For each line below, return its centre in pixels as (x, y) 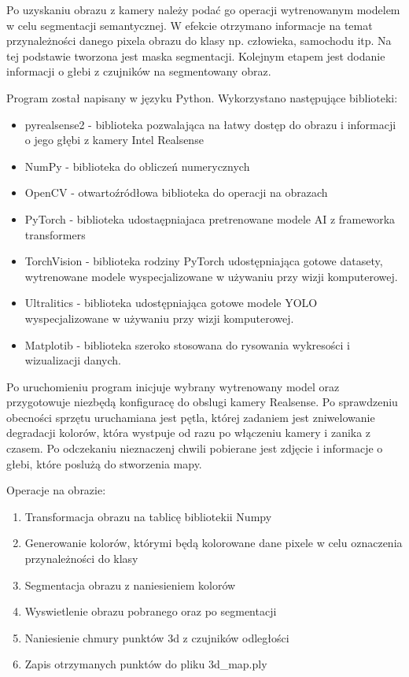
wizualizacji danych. (73, 360)
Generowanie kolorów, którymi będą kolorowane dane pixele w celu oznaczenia (214, 543)
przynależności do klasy (81, 559)
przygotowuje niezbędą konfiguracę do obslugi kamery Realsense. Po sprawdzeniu (202, 402)
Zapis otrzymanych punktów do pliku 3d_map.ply (146, 664)
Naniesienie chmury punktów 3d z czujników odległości (157, 637)
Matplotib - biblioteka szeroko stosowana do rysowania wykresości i (187, 344)
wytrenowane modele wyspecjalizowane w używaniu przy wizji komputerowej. (211, 276)
